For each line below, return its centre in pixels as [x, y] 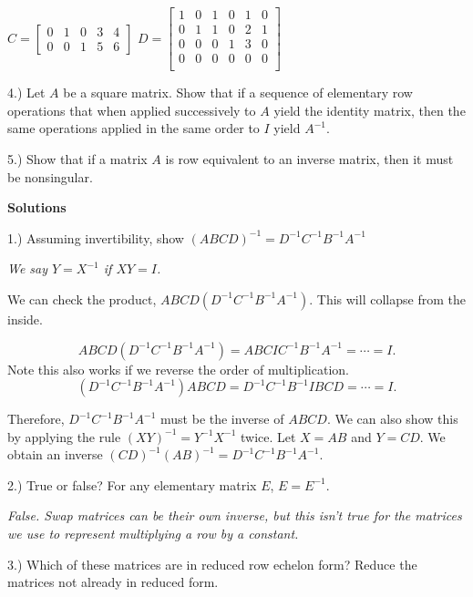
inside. [25, 319]
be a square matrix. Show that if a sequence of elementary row [238, 93]
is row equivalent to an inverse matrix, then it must [309, 158]
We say [28, 268]
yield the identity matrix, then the [370, 110]
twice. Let [268, 436]
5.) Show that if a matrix [77, 158]
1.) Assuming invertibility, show [96, 237]
